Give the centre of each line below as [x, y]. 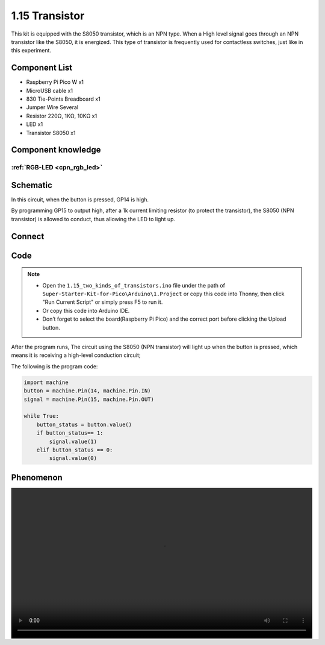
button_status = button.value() [84, 424]
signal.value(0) [73, 458]
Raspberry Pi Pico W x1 [55, 82]
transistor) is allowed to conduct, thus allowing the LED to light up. [93, 219]
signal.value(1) [73, 441]
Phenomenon [37, 477]
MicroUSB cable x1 [50, 90]
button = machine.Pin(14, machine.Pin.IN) [87, 391]
